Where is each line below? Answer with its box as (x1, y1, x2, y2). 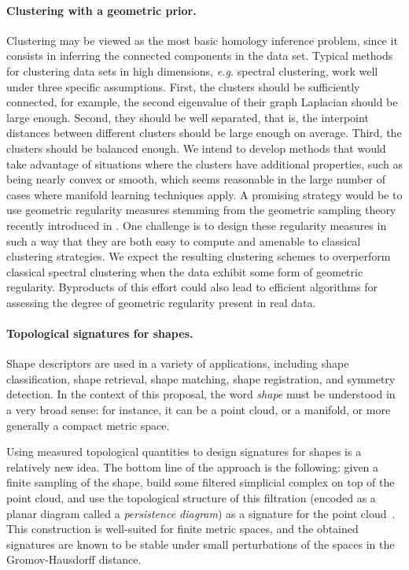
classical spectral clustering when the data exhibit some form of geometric (6, 263, 363, 279)
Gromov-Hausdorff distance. (6, 551, 142, 568)
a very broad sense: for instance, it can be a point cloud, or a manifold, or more (6, 402, 391, 418)
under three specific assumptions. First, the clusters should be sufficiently (6, 78, 360, 94)
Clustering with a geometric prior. (6, 2, 197, 18)
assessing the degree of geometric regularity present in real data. (6, 294, 316, 310)
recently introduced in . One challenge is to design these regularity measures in (6, 217, 387, 233)
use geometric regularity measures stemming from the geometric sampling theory (6, 202, 396, 218)
